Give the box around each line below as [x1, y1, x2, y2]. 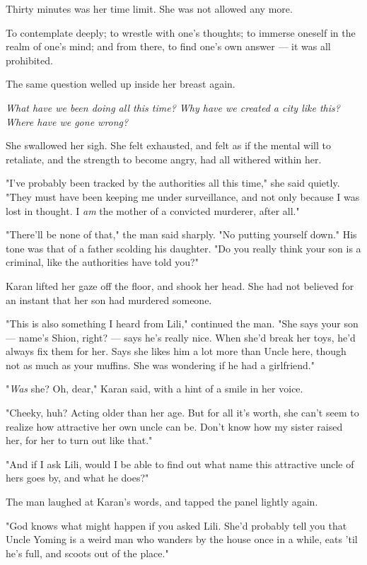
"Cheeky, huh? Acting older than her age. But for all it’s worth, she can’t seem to [6, 405, 359, 420]
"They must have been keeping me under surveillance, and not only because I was [6, 189, 360, 204]
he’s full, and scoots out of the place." [6, 545, 169, 560]
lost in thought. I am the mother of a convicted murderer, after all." [6, 203, 300, 218]
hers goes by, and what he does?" [6, 470, 149, 485]
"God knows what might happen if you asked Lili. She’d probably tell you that [6, 518, 347, 532]
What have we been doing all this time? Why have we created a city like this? [6, 100, 340, 115]
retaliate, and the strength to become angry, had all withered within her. [6, 151, 322, 166]
